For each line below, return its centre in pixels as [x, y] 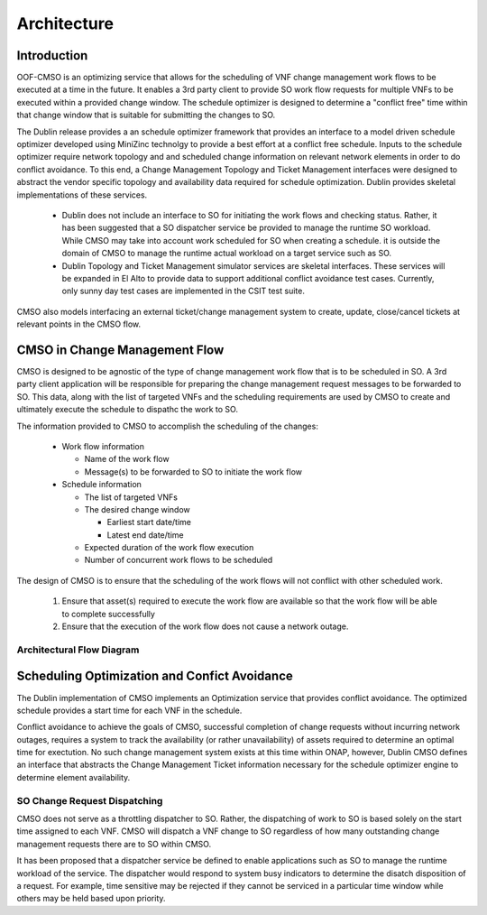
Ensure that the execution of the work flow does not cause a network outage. [205, 626]
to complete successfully [108, 614]
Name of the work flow [127, 459]
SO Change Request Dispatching [90, 800]
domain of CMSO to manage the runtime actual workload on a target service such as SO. [227, 254]
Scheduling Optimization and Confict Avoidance [155, 676]
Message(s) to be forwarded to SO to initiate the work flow [193, 471]
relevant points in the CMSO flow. [79, 324]
